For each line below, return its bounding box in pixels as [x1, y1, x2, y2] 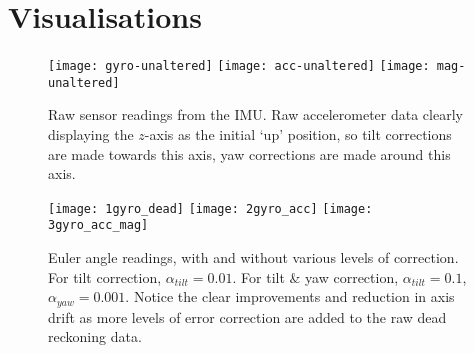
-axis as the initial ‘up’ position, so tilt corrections [144, 124, 452, 145]
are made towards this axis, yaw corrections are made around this [48, 143, 451, 164]
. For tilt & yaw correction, [232, 266, 399, 287]
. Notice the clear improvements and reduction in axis [125, 286, 455, 307]
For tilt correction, [48, 266, 162, 287]
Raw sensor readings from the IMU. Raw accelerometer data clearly [48, 104, 463, 125]
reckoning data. [48, 326, 142, 347]
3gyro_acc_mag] [48, 218, 149, 233]
